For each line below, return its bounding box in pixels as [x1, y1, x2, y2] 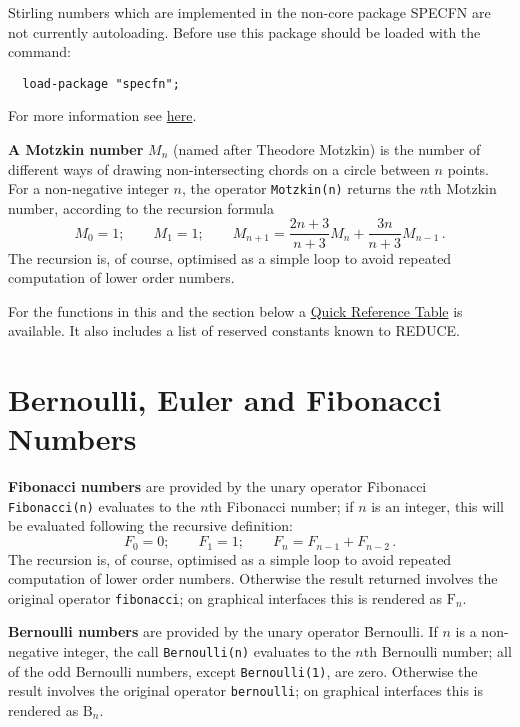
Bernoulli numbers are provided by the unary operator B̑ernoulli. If [8, 621, 438, 642]
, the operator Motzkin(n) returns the [181, 178, 416, 199]
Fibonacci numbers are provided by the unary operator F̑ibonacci [8, 476, 427, 497]
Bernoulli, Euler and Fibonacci [8, 379, 442, 420]
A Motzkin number [8, 139, 144, 160]
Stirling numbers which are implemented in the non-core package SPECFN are [8, 2, 491, 22]
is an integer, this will [371, 495, 504, 516]
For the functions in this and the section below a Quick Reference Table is [8, 300, 463, 321]
